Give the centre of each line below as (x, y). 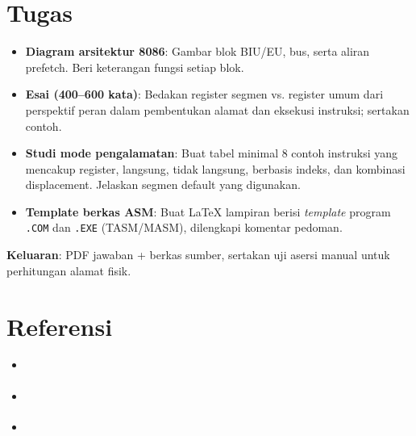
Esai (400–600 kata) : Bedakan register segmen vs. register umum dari (204, 94)
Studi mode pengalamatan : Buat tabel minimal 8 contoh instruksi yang (211, 153)
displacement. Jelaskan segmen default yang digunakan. (163, 184)
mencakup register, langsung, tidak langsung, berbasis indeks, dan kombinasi (215, 168)
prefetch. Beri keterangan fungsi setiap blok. (135, 67)
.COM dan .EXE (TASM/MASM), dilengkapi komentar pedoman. (184, 227)
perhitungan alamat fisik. (69, 270)
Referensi (60, 326)
